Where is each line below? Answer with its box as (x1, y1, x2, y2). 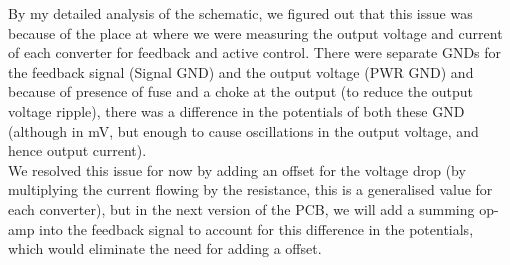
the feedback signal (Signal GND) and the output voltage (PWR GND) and (8, 61, 474, 82)
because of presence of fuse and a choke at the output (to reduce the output (8, 81, 474, 102)
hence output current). (8, 140, 147, 161)
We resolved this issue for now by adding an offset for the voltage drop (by (8, 159, 466, 180)
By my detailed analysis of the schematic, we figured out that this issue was (8, 3, 473, 23)
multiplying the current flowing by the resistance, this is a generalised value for (8, 179, 493, 200)
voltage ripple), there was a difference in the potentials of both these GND (8, 100, 465, 121)
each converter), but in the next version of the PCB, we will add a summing (8, 198, 475, 219)
